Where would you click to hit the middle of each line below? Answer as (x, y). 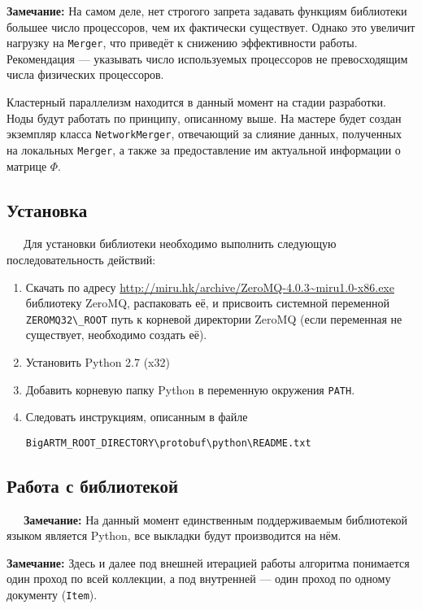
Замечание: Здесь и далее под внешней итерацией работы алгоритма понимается (208, 562)
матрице (27, 165)
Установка (47, 209)
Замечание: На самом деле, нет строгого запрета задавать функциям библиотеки (207, 11)
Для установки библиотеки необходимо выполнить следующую (180, 244)
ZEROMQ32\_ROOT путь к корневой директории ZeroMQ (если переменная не (214, 318)
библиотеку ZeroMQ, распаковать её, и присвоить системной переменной (208, 303)
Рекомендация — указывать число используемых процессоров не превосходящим (207, 58)
